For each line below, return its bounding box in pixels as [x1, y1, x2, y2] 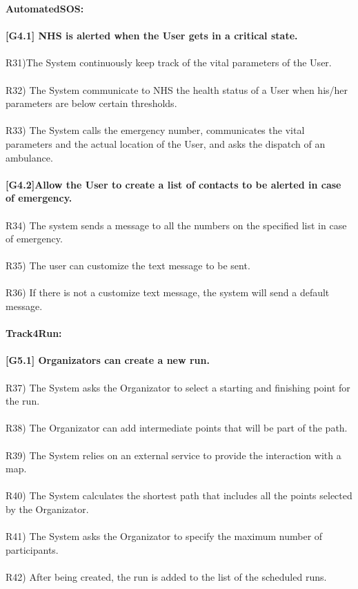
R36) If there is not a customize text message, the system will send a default [6, 285, 330, 300]
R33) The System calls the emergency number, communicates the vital [6, 123, 305, 137]
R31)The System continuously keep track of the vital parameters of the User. [6, 55, 332, 70]
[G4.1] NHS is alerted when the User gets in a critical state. [6, 28, 298, 43]
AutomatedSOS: [6, 1, 84, 15]
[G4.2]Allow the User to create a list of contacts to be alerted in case [6, 177, 341, 191]
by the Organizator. [6, 501, 89, 516]
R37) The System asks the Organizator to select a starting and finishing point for [6, 380, 350, 394]
